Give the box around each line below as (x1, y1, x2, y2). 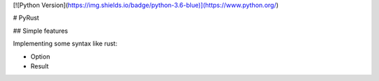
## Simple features (13, 27, 68, 35)
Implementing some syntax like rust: (13, 39, 118, 48)
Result (30, 61, 49, 70)
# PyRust (13, 14, 39, 22)
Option (30, 52, 51, 61)
